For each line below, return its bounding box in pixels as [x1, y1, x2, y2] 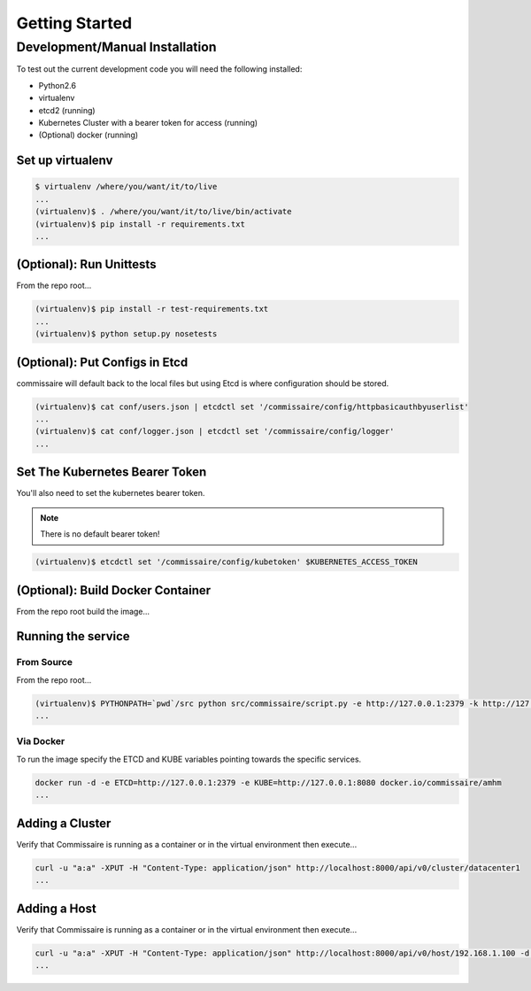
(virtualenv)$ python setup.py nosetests [35, 329, 218, 339]
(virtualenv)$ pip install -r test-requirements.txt [35, 304, 269, 314]
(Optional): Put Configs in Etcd [16, 354, 189, 369]
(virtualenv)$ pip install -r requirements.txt [35, 219, 245, 229]
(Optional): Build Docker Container [16, 583, 212, 598]
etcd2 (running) [38, 105, 96, 115]
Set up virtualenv [16, 153, 113, 168]
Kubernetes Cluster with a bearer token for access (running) [38, 117, 258, 128]
